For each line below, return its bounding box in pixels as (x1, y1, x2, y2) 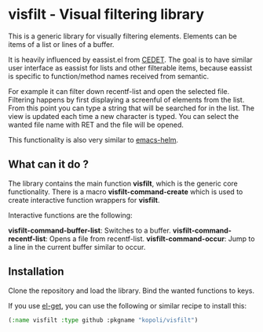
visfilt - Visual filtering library (8, 5, 204, 23)
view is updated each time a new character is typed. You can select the (8, 111, 239, 121)
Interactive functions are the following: (8, 210, 133, 220)
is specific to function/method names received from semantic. (8, 71, 210, 81)
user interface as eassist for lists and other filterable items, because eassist (8, 63, 253, 72)
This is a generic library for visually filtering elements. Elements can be (8, 31, 238, 41)
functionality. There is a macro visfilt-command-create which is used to (8, 186, 243, 197)
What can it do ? (8, 158, 89, 171)
